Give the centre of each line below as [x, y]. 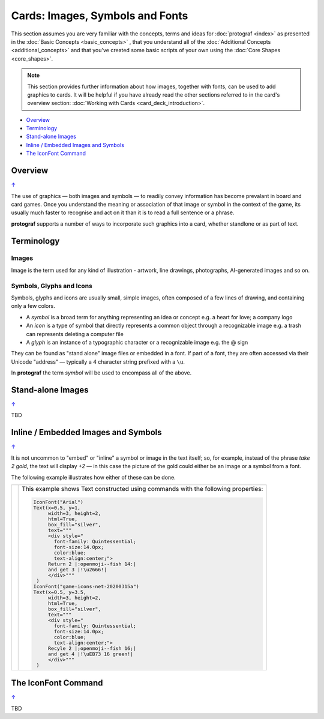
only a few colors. [33, 306]
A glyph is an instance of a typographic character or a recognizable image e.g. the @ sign [137, 342]
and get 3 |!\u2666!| [78, 569]
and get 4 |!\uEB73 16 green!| [91, 654]
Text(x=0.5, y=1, [57, 507]
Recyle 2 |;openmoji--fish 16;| [92, 648]
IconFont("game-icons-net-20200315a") [86, 586]
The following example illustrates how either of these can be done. [94, 477]
